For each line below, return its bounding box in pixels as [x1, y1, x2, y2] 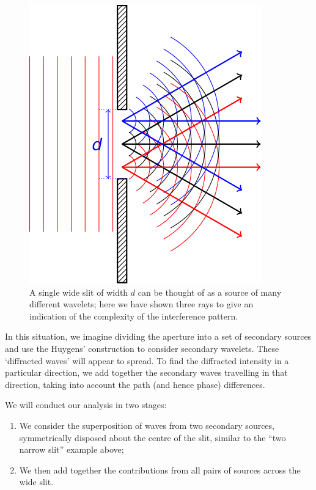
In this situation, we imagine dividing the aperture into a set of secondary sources [5, 330, 312, 343]
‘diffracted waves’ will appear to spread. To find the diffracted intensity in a [5, 354, 289, 367]
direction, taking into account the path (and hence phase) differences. [5, 378, 265, 390]
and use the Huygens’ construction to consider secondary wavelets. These [5, 342, 279, 354]
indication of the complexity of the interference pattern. [29, 309, 238, 322]
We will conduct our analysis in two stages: [5, 398, 167, 411]
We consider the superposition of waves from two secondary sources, [19, 419, 274, 431]
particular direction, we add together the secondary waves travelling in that [5, 366, 288, 379]
